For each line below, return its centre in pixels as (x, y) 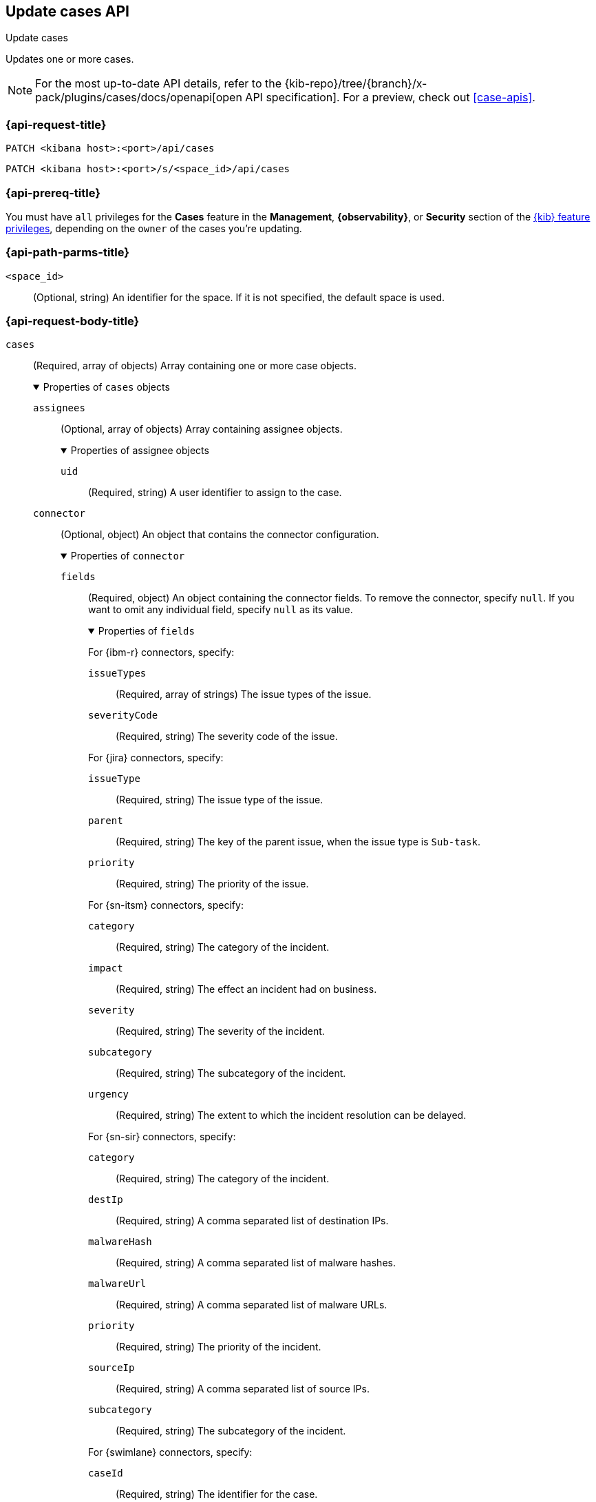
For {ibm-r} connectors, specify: (161, 652)
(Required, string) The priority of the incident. (219, 1347)
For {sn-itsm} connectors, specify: (166, 905)
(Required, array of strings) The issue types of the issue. (244, 695)
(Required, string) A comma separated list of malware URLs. (252, 1305)
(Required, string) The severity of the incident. (220, 1031)
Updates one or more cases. (70, 59)
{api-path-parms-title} (67, 253)
